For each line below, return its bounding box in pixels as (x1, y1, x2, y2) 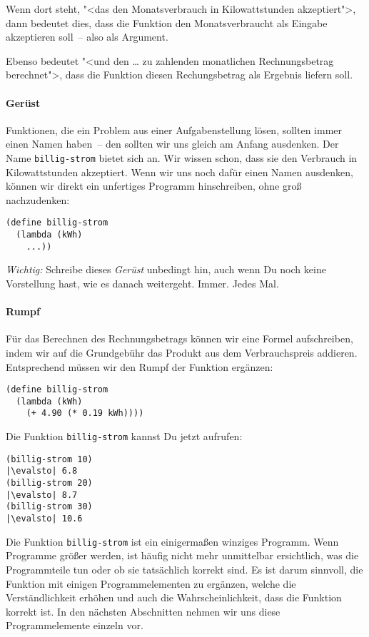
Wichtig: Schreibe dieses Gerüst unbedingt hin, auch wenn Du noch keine (6, 262, 326, 277)
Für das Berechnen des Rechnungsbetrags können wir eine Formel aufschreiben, (6, 331, 353, 346)
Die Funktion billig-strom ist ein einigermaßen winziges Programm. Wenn (6, 534, 339, 549)
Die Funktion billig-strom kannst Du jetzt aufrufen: (6, 429, 243, 444)
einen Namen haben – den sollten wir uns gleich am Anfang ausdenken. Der (6, 136, 339, 151)
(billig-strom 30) (6, 501, 93, 512)
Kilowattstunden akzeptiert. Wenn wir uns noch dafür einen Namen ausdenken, (6, 164, 353, 179)
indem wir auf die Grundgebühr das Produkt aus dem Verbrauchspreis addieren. (6, 345, 358, 360)
